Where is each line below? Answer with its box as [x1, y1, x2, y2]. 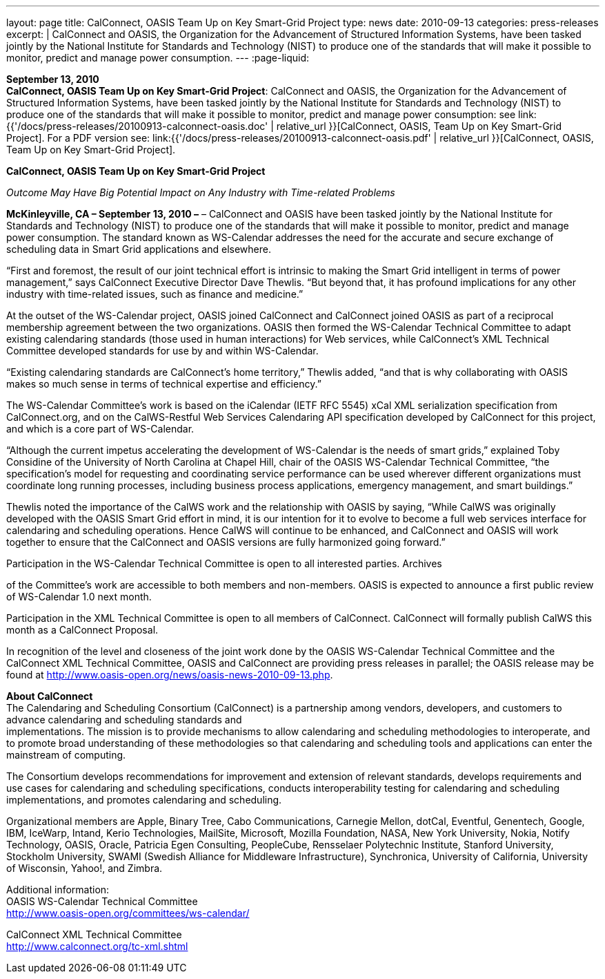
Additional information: [6, 884, 110, 895]
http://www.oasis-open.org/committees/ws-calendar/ [6, 907, 250, 919]
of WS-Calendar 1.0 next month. [6, 591, 152, 602]
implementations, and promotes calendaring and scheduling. [6, 794, 282, 806]
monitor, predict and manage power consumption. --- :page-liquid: [6, 52, 310, 64]
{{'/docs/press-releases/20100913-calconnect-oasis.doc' [6, 120, 268, 132]
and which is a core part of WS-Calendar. [6, 423, 195, 435]
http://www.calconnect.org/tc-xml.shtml [6, 940, 188, 952]
